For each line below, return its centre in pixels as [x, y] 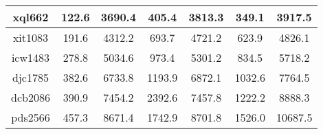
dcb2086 [31, 97]
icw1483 [30, 57]
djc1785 [31, 77]
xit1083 [31, 37]
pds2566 [31, 117]
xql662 [31, 17]
